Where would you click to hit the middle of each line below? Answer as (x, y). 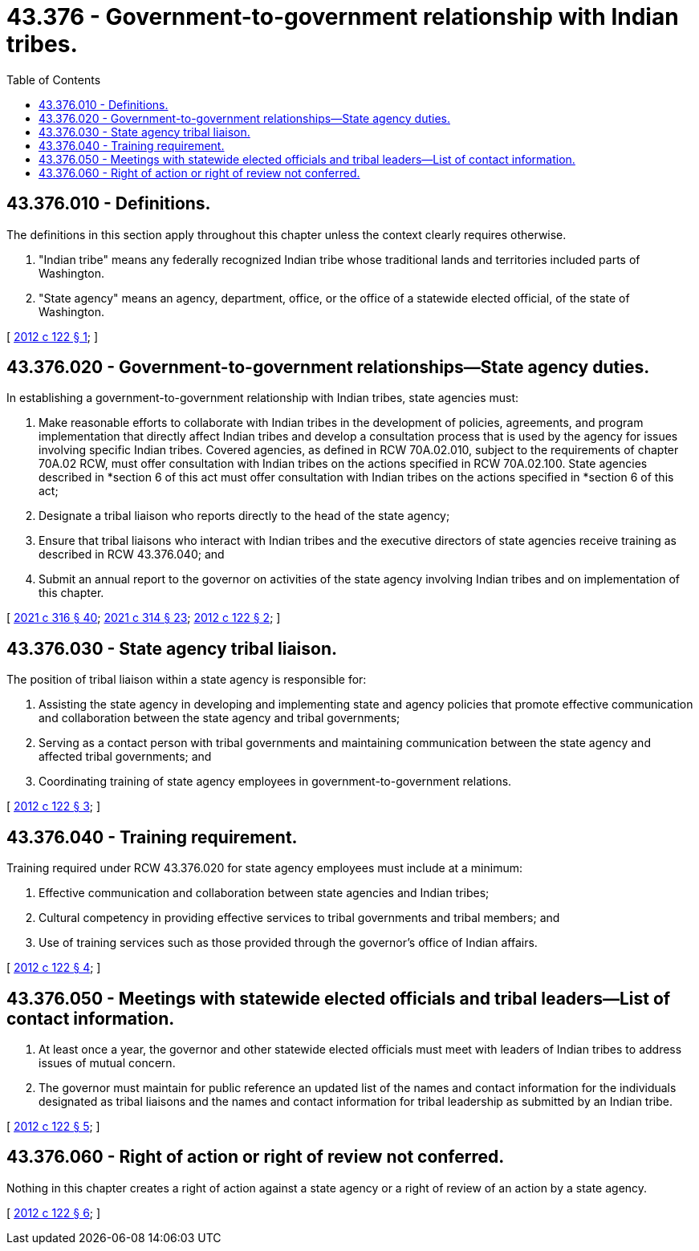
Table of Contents (54, 79)
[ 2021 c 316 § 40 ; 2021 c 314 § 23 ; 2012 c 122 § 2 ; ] (144, 618)
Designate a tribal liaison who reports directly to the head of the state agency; (244, 516)
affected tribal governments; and (125, 757)
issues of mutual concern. (107, 1062)
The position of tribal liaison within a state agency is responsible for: (187, 680)
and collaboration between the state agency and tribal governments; (219, 718)
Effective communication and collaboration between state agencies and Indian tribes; (264, 893)
